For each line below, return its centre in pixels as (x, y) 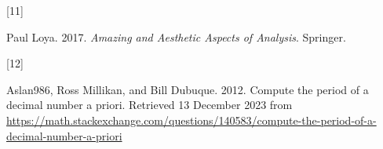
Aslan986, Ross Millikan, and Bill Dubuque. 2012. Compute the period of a (188, 89)
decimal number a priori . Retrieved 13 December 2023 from (150, 105)
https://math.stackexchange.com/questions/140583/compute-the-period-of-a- (191, 120)
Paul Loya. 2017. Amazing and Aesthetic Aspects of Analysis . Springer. (176, 36)
